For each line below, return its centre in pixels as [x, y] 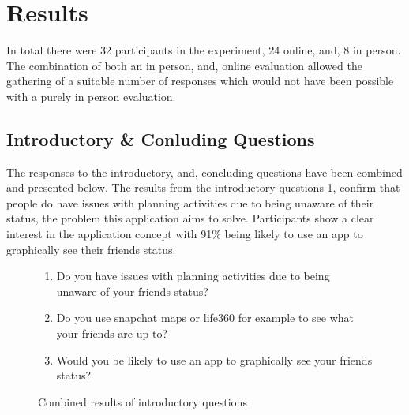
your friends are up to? [112, 333]
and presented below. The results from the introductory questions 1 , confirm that [203, 187]
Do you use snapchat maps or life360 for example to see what [205, 318]
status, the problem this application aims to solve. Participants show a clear [190, 218]
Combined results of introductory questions [143, 401]
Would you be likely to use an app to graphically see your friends [214, 359]
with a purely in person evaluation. [91, 96]
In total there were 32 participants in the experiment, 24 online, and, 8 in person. [204, 50]
